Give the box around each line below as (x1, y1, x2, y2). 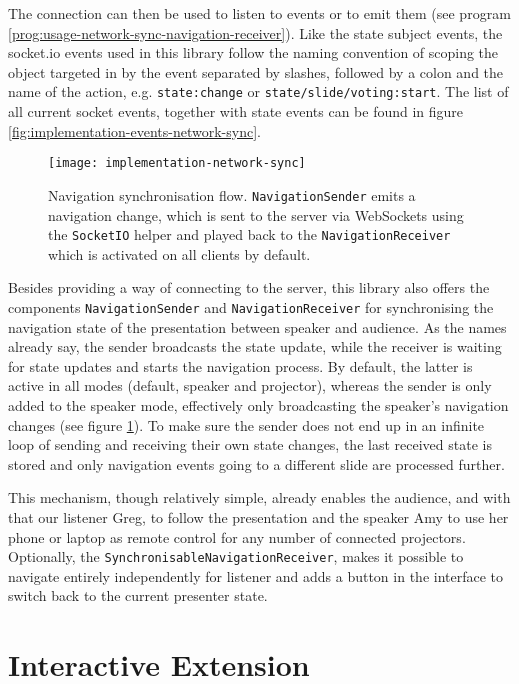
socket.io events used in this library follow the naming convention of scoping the (8, 42, 499, 63)
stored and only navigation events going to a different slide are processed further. (8, 453, 505, 474)
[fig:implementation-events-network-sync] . (8, 120, 261, 141)
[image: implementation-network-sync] (48, 156, 306, 171)
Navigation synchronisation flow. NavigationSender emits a (48, 184, 416, 205)
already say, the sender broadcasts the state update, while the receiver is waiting (8, 336, 502, 357)
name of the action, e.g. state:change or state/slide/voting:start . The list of (8, 81, 509, 102)
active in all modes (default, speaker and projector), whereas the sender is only (8, 375, 492, 396)
